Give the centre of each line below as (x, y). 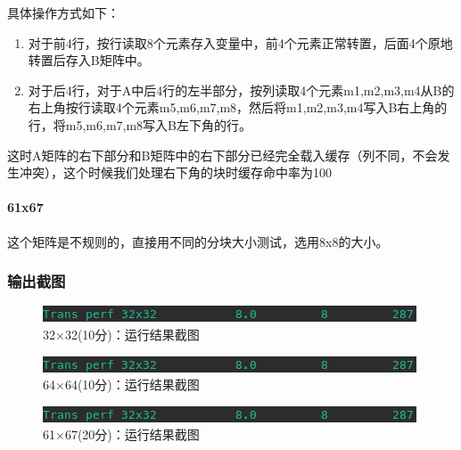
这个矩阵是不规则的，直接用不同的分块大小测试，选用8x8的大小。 (198, 241)
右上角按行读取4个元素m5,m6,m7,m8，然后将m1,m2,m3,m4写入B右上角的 (238, 107)
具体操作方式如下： (63, 12)
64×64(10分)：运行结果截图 (121, 385)
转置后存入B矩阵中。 (89, 60)
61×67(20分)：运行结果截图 (121, 434)
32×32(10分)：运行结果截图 (121, 334)
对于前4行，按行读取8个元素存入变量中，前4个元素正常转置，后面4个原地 (240, 42)
